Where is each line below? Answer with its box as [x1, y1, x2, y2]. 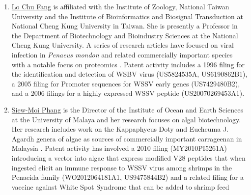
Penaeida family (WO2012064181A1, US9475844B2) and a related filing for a [11, 172, 244, 182]
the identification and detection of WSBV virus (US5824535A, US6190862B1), [11, 69, 248, 79]
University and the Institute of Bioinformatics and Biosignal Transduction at [11, 11, 243, 21]
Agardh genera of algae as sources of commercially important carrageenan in [11, 133, 242, 143]
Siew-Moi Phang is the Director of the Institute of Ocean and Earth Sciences [11, 104, 243, 114]
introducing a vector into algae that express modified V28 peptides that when [11, 152, 246, 163]
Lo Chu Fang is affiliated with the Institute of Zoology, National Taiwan [11, 1, 229, 11]
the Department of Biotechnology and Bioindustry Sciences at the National [11, 30, 238, 40]
